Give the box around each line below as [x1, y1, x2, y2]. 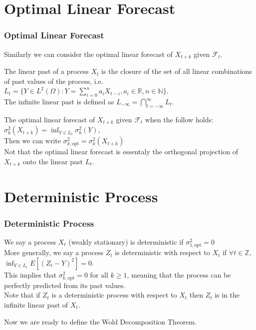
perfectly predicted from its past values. [4, 280, 126, 290]
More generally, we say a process [4, 247, 104, 258]
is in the [215, 290, 240, 300]
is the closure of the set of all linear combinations [101, 66, 252, 76]
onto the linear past [22, 156, 83, 166]
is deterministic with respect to [115, 247, 210, 258]
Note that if [4, 290, 40, 300]
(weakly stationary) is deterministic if [68, 236, 184, 247]
